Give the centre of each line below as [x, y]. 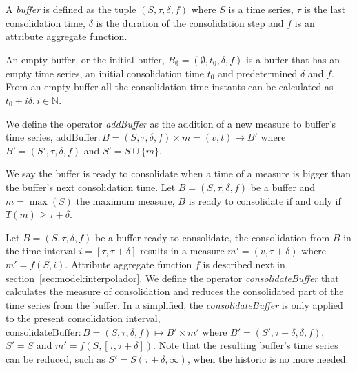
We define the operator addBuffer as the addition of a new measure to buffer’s [171, 123]
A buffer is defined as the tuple [71, 9]
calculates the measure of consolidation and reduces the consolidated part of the [175, 291]
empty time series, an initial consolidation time [105, 73]
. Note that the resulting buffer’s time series [246, 345]
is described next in [244, 264]
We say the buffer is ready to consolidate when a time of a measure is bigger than [178, 173]
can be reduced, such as [55, 359]
